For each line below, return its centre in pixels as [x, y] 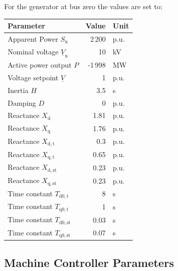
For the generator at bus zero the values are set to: [83, 6]
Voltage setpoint [33, 77]
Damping [22, 102]
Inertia [18, 90]
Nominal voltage [33, 51]
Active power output [40, 65]
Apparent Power [33, 38]
